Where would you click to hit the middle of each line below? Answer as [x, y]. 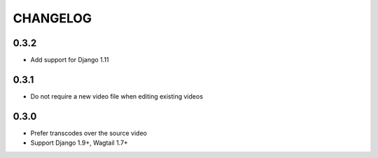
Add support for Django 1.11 [70, 60]
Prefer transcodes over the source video [89, 133]
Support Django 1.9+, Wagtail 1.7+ [79, 143]
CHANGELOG [52, 18]
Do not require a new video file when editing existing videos [117, 96]
